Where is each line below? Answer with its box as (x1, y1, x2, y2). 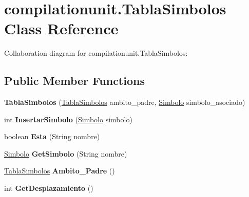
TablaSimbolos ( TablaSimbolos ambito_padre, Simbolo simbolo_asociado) (4, 97, 245, 107)
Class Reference (4, 18, 119, 39)
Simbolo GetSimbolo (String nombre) (4, 148, 127, 159)
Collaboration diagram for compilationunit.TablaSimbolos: (4, 48, 188, 58)
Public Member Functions (4, 73, 145, 89)
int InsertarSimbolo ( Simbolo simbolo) (4, 114, 132, 124)
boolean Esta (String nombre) (4, 131, 100, 142)
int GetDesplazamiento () (4, 183, 93, 193)
